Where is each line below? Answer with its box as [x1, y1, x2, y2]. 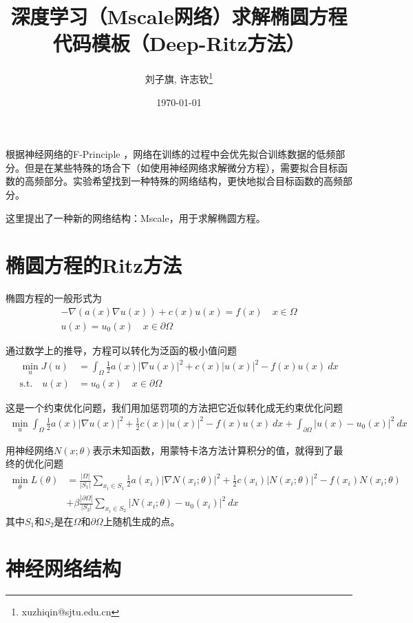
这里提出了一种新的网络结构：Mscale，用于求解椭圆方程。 [6, 210, 266, 225]
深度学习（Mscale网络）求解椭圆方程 [10, 2, 348, 30]
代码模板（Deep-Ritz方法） [52, 29, 306, 57]
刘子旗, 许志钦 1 [145, 70, 213, 85]
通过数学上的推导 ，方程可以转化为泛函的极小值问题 [6, 343, 237, 357]
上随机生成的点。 [103, 513, 180, 528]
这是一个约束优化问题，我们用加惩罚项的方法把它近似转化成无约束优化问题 [6, 400, 343, 414]
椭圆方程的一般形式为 [6, 291, 102, 305]
